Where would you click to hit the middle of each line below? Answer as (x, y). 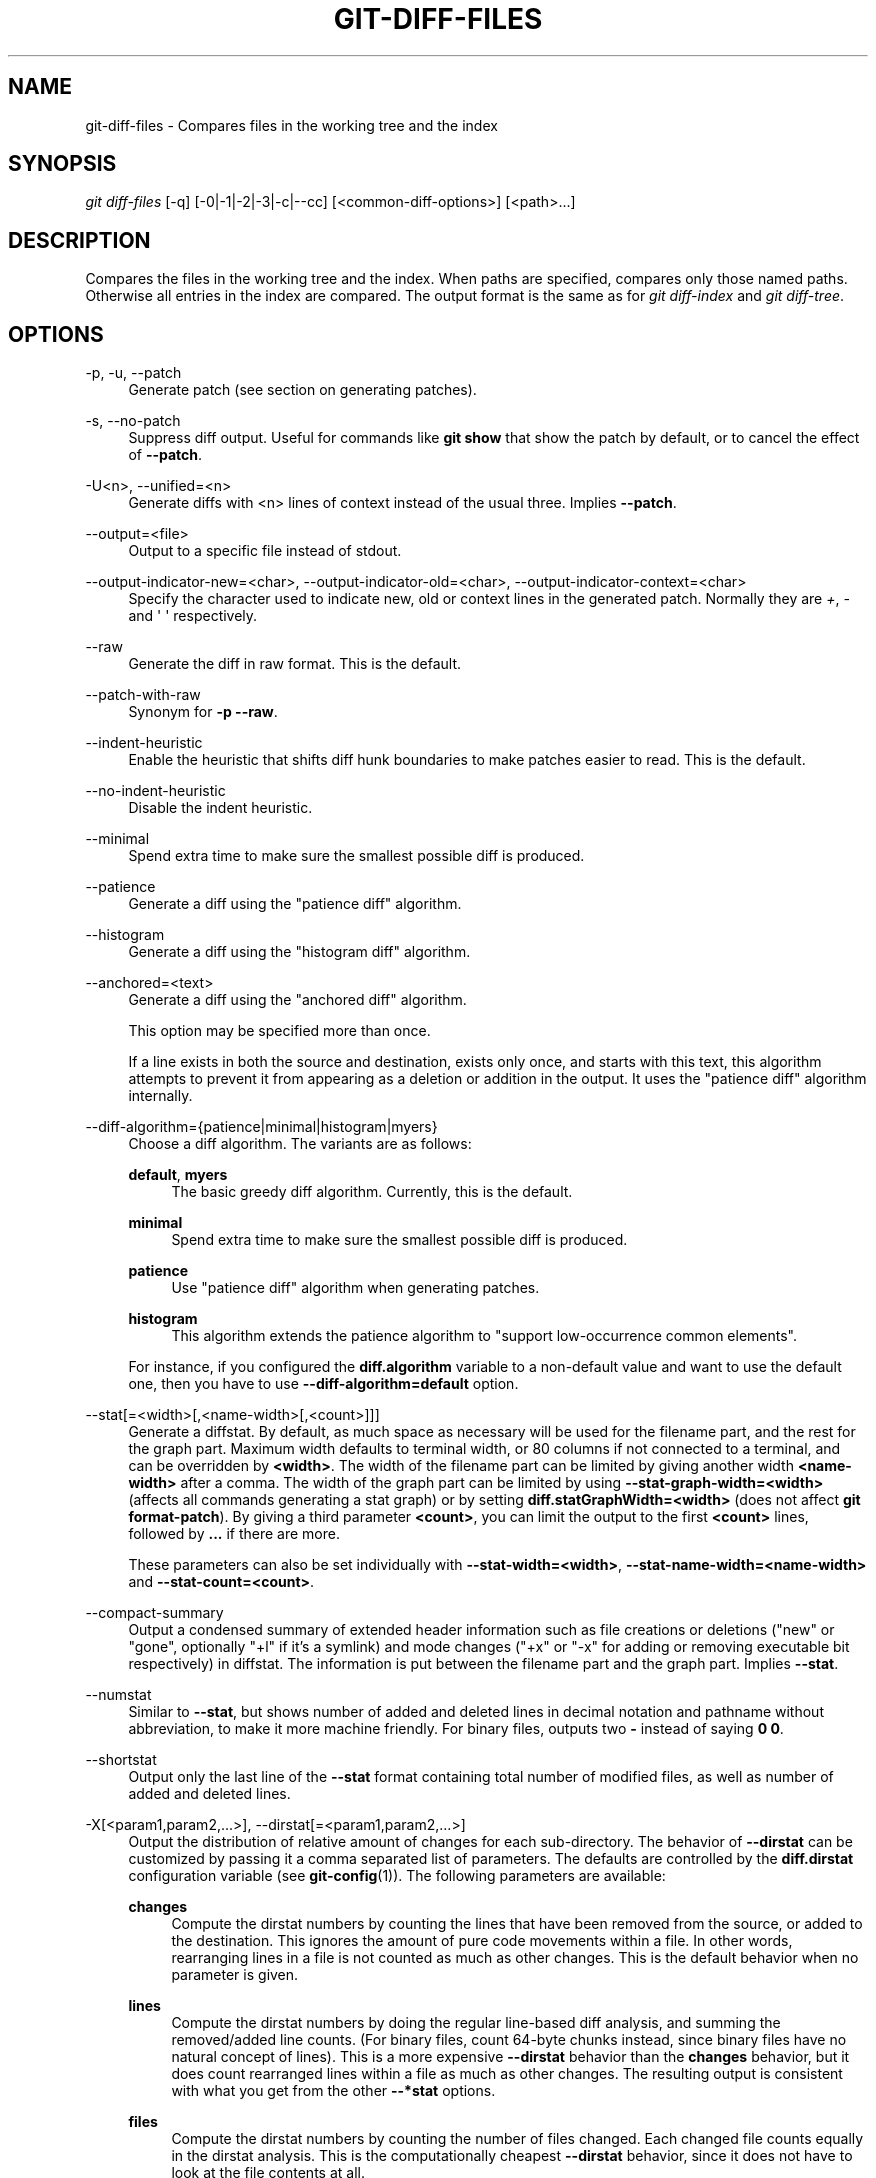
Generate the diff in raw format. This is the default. (294, 664)
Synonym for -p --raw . (203, 712)
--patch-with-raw (143, 695)
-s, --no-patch (133, 421)
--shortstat (121, 1760)
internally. (160, 1096)
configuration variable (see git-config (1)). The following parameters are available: (397, 1876)
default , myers (178, 1175)
